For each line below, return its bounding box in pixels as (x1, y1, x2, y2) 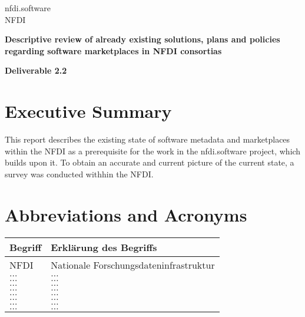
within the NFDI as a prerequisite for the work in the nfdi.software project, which (5, 144, 301, 157)
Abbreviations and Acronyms (5, 202, 247, 226)
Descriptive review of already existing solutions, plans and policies (5, 33, 280, 45)
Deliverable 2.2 (5, 64, 67, 77)
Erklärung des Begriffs (51, 240, 157, 254)
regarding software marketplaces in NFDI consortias (5, 44, 222, 57)
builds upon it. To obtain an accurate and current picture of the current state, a (5, 156, 294, 169)
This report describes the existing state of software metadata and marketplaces (5, 133, 290, 146)
